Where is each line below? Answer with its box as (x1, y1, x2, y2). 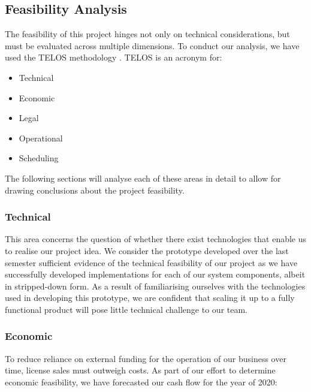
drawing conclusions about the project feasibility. (5, 183, 185, 196)
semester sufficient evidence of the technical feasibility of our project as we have (5, 256, 298, 269)
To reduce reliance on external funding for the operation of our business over (5, 352, 286, 364)
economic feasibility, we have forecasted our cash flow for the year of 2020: (5, 375, 277, 388)
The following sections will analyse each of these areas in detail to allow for (5, 171, 281, 184)
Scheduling (19, 152, 59, 164)
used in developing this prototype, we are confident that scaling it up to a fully (5, 291, 295, 304)
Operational (19, 131, 63, 144)
